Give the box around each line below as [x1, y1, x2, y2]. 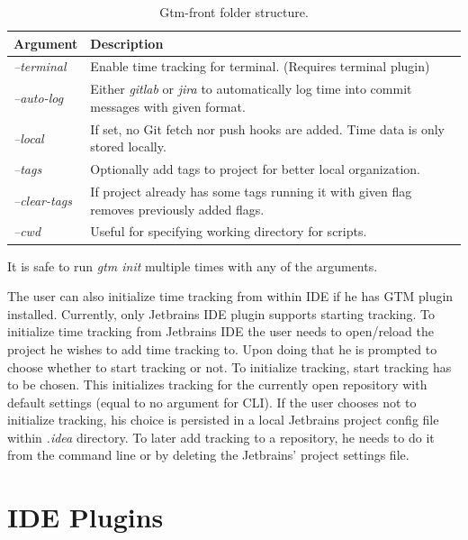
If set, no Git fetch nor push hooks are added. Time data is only [90, 119, 445, 138]
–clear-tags [13, 190, 72, 209]
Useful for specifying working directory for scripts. [90, 222, 367, 241]
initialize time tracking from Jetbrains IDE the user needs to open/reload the [7, 322, 434, 341]
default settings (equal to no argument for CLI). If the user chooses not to [7, 392, 417, 411]
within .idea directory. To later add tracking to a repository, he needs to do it [7, 427, 435, 446]
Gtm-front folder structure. [159, 3, 309, 21]
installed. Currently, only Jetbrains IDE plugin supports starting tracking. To [7, 304, 435, 323]
